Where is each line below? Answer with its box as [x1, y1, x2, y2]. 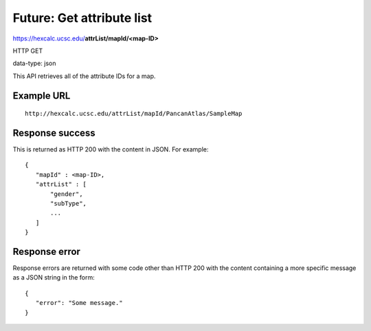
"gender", [50, 190, 83, 198]
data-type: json [12, 59, 56, 68]
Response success [12, 127, 95, 138]
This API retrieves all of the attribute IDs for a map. [12, 72, 156, 80]
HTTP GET [12, 47, 43, 55]
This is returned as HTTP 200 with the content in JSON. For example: [12, 145, 209, 154]
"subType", [50, 199, 87, 207]
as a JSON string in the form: [12, 273, 95, 282]
